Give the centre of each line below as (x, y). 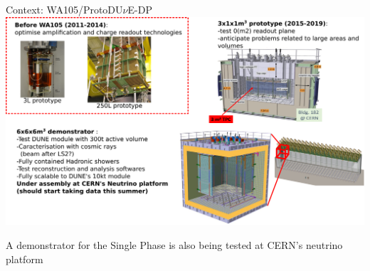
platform (25, 259)
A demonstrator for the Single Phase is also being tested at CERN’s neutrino (174, 245)
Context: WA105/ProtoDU (64, 9)
